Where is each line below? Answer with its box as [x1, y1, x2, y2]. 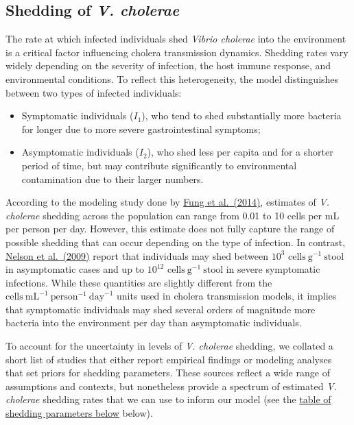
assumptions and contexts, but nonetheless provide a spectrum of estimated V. [5, 378, 337, 393]
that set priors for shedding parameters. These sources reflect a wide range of [5, 365, 330, 380]
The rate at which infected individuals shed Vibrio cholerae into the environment [5, 32, 346, 46]
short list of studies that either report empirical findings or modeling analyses [5, 352, 332, 366]
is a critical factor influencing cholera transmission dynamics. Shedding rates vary [5, 45, 349, 59]
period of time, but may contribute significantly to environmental [21, 158, 297, 172]
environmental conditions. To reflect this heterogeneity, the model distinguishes [5, 71, 339, 86]
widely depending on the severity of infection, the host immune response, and [5, 58, 331, 73]
